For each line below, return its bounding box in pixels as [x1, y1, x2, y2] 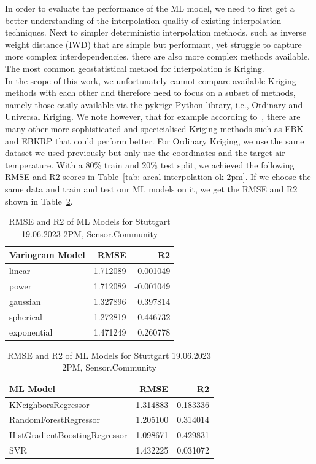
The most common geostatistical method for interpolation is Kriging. [5, 61, 264, 74]
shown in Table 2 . [5, 194, 73, 207]
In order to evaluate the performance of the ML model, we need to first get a [5, 2, 295, 14]
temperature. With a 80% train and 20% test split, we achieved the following [5, 158, 295, 171]
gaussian [9, 294, 41, 307]
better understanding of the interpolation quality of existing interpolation [5, 14, 282, 26]
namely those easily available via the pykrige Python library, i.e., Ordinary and [5, 98, 303, 111]
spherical [9, 310, 42, 323]
